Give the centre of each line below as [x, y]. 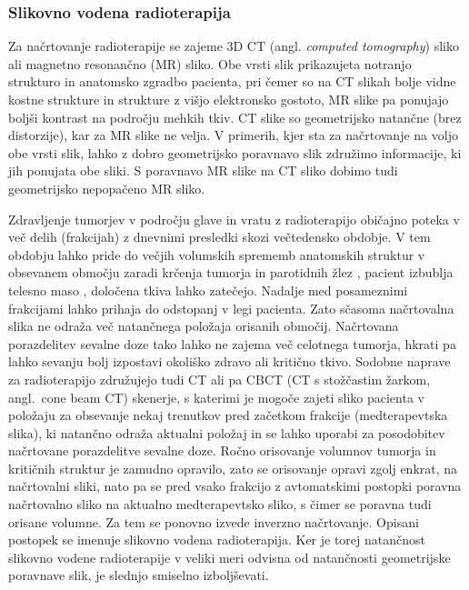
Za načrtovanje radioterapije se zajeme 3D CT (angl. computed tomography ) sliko [234, 46]
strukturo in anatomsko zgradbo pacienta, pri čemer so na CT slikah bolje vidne [232, 81]
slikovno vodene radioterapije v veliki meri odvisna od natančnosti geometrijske [230, 557]
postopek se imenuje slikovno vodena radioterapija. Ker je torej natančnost [217, 540]
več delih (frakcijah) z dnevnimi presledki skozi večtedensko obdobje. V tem [220, 237]
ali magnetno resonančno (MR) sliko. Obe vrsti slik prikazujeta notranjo [210, 63]
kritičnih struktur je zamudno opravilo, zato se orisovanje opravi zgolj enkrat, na [233, 468]
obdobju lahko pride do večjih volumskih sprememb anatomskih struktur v [217, 254]
